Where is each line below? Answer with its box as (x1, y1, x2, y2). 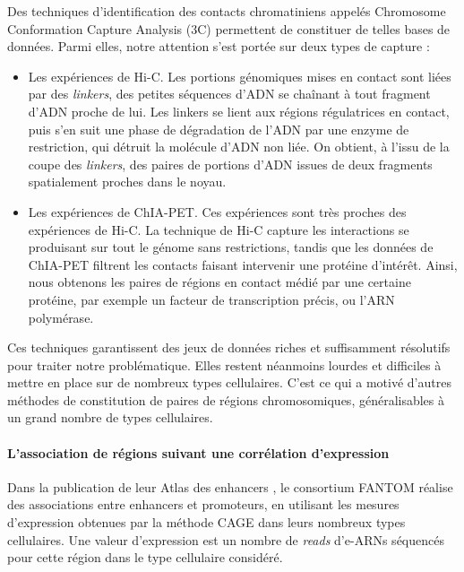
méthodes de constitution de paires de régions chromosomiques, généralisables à (7, 390, 445, 409)
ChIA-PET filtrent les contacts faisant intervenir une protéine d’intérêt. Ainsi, (28, 255, 458, 273)
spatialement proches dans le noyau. (28, 172, 227, 191)
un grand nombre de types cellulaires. (7, 408, 213, 427)
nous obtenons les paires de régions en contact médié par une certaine (28, 273, 411, 291)
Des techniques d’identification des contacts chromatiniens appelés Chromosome (7, 2, 446, 20)
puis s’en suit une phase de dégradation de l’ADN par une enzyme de (28, 119, 409, 138)
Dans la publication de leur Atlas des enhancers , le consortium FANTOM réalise (7, 477, 453, 496)
